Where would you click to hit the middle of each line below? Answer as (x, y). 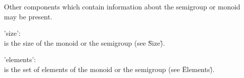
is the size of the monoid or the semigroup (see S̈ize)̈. (85, 42)
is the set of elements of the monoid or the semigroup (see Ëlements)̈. (109, 69)
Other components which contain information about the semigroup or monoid (122, 6)
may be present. (28, 16)
